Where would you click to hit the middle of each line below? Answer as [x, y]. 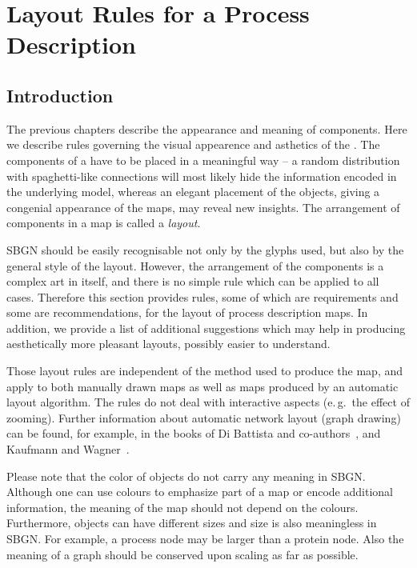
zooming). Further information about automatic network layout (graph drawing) [204, 417]
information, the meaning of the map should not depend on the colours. [182, 507]
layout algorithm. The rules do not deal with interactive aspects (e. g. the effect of [208, 402]
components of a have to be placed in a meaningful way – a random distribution [203, 160]
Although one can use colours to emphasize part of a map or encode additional [200, 492]
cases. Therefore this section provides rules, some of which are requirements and [202, 296]
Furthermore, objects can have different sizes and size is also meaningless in [192, 523]
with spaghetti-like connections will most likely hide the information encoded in [202, 176]
